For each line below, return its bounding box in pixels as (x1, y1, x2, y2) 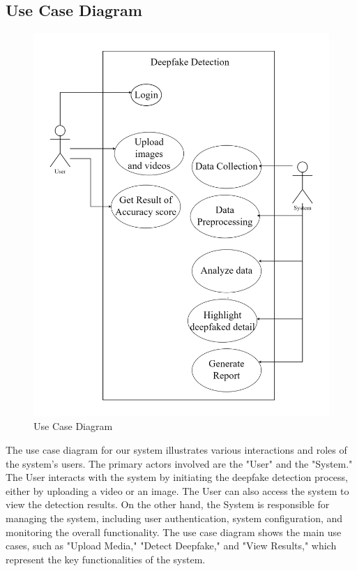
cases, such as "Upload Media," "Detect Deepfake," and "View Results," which (6, 538, 337, 553)
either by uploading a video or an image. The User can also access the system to (6, 483, 349, 498)
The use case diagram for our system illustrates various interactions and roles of (6, 442, 347, 457)
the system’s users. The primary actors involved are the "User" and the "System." (6, 456, 353, 470)
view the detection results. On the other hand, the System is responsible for (6, 497, 330, 512)
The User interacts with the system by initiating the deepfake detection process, (6, 470, 348, 484)
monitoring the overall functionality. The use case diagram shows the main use (6, 524, 342, 539)
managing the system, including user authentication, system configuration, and (6, 510, 343, 525)
